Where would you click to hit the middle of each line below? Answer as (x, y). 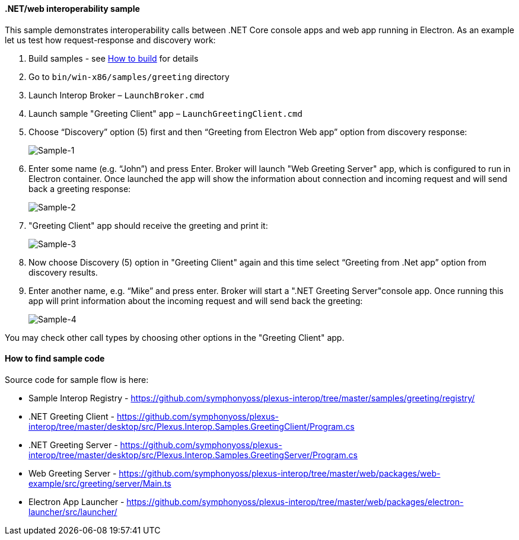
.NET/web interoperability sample (72, 9)
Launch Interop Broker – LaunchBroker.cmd (117, 95)
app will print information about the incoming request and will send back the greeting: (196, 301)
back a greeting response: (80, 188)
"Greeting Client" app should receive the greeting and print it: (148, 225)
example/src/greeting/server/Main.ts (100, 483)
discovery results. (63, 272)
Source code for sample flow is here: (77, 379)
